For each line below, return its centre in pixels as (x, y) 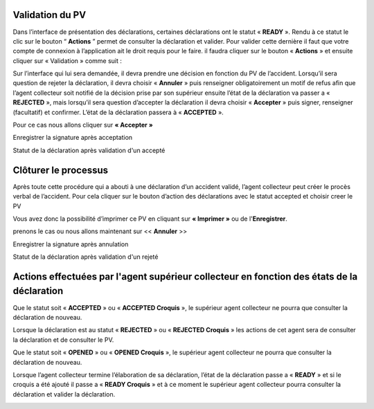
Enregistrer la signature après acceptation (73, 138)
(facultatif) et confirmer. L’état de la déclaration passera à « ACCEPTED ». (118, 112)
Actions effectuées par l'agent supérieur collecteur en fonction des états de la (185, 276)
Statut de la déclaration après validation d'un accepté (89, 150)
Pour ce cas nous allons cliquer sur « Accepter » (83, 125)
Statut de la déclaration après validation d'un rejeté (86, 257)
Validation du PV (50, 15)
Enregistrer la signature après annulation (71, 244)
